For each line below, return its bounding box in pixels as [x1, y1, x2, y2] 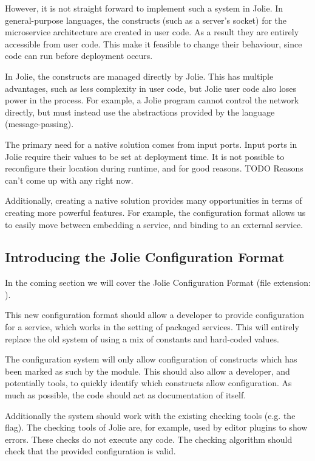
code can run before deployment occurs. [5, 49, 153, 62]
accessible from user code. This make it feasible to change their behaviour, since [5, 37, 302, 50]
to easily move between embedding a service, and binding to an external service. [5, 218, 303, 230]
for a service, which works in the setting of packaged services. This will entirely [5, 321, 299, 333]
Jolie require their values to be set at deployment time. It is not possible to [5, 150, 285, 162]
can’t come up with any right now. [5, 173, 134, 186]
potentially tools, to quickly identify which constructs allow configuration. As [5, 376, 292, 389]
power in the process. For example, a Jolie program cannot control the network [5, 94, 299, 106]
